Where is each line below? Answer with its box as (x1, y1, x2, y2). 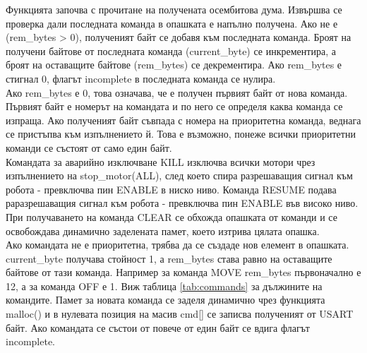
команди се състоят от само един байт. (6, 140, 172, 155)
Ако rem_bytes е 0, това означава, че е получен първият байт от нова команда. (6, 85, 348, 100)
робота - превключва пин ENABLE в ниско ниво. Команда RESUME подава (6, 181, 337, 196)
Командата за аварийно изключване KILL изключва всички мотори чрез (6, 154, 315, 169)
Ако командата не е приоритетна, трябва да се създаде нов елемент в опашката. (6, 237, 349, 252)
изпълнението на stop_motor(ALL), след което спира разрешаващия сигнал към (6, 168, 353, 183)
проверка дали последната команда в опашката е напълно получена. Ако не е (6, 16, 338, 30)
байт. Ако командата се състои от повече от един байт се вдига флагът (6, 320, 310, 335)
